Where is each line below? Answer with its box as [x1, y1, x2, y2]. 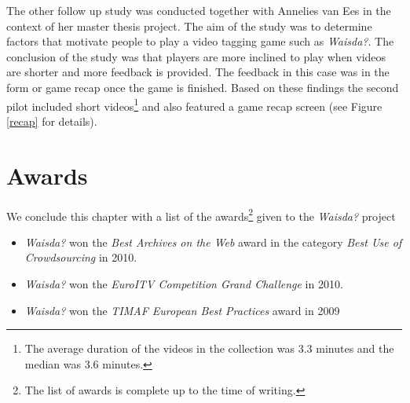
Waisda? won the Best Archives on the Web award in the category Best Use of [24, 233, 402, 250]
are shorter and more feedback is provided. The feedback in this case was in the [6, 64, 390, 80]
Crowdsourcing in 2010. [24, 249, 137, 266]
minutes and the [316, 340, 394, 357]
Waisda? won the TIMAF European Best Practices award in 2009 [24, 302, 340, 318]
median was [24, 355, 82, 372]
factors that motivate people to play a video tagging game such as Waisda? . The [6, 33, 394, 49]
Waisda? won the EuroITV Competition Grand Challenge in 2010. [24, 275, 343, 291]
